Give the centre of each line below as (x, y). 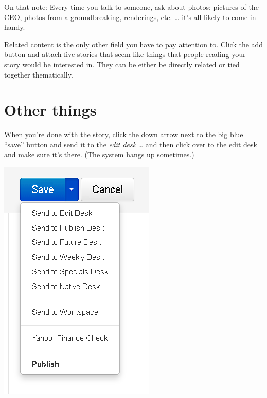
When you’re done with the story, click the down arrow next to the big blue (124, 134)
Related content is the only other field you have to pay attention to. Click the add (134, 44)
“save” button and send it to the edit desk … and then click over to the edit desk (131, 144)
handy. (15, 27)
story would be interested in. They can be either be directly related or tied (122, 64)
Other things (50, 110)
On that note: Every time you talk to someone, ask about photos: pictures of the (131, 7)
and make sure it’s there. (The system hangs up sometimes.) (99, 154)
